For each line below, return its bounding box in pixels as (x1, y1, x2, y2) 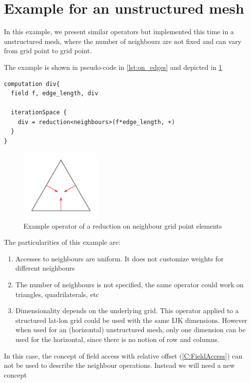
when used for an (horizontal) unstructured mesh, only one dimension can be (15, 324, 246, 335)
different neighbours (15, 263, 75, 273)
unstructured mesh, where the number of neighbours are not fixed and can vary (4, 36, 242, 46)
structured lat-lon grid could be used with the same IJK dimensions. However (15, 315, 248, 325)
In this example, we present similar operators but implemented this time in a (4, 26, 234, 37)
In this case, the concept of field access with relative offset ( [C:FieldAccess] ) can (4, 350, 243, 361)
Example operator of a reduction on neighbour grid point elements (23, 220, 222, 231)
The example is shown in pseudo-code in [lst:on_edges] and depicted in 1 (4, 62, 222, 72)
